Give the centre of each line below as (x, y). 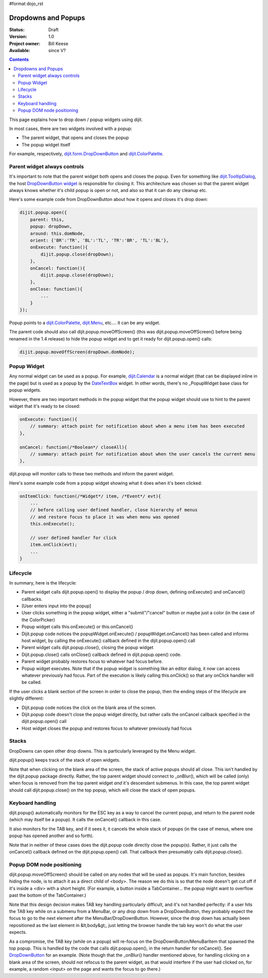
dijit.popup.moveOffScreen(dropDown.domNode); (77, 352)
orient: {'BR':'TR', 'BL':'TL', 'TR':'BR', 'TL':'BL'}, (100, 240)
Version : (18, 37)
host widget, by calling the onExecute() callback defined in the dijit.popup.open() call (108, 641)
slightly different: (27, 698)
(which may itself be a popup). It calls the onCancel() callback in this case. (85, 820)
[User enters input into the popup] (56, 606)
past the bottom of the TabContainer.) (48, 895)
